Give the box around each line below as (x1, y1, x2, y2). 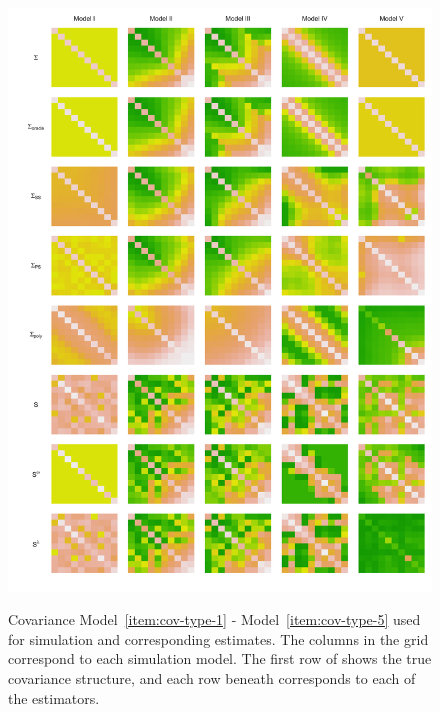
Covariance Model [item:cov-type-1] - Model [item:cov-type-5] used (8, 609, 421, 630)
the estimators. (8, 687, 100, 708)
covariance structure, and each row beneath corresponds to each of (8, 667, 416, 688)
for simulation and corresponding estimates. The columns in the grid (8, 628, 429, 649)
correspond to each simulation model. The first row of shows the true (8, 648, 432, 669)
